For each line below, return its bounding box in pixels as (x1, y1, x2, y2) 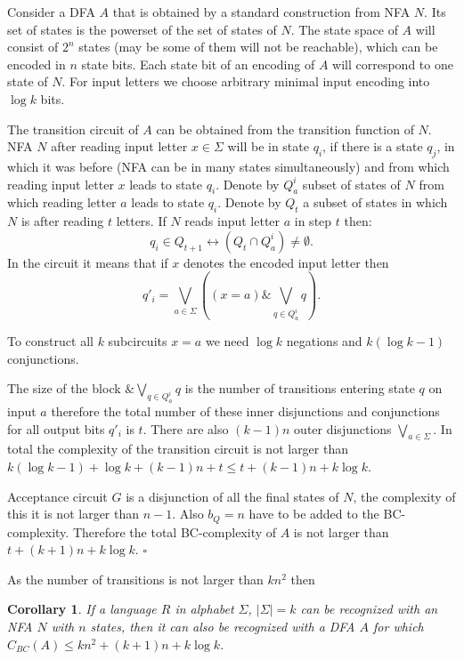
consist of (7, 37, 59, 56)
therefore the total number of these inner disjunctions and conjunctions (51, 402, 440, 421)
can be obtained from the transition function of (156, 119, 414, 138)
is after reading (20, 212, 104, 230)
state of (7, 72, 48, 91)
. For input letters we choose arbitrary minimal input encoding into (61, 72, 430, 91)
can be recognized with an (300, 600, 438, 618)
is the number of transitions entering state (184, 379, 415, 398)
